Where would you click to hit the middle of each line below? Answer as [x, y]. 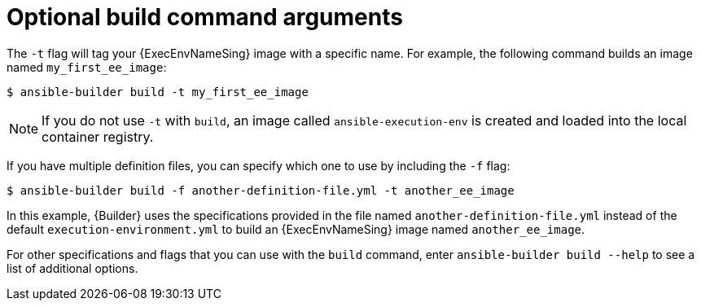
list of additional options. [72, 268]
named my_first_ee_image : [87, 67]
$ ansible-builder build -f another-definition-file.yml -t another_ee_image [261, 190]
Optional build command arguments [205, 17]
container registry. [98, 136]
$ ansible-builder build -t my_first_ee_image [158, 92]
